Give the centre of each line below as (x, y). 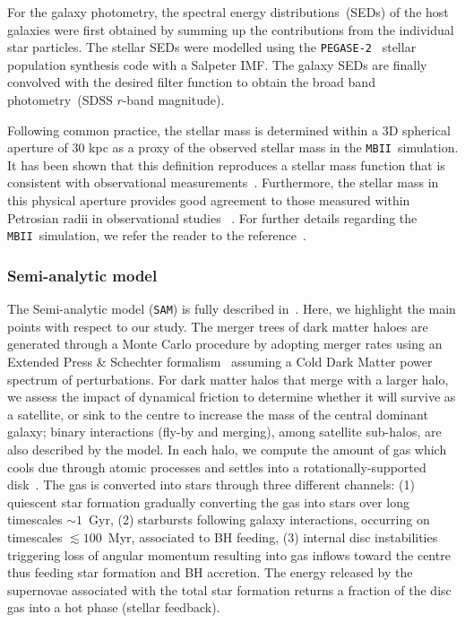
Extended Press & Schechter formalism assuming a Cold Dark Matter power (220, 361)
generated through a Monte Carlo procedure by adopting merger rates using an (225, 344)
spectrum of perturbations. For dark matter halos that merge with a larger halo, (228, 379)
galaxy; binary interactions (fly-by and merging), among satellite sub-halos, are (224, 432)
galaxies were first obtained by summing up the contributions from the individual (231, 29)
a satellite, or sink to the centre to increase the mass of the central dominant (218, 414)
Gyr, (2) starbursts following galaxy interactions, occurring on (259, 519)
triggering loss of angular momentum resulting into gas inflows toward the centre (229, 554)
